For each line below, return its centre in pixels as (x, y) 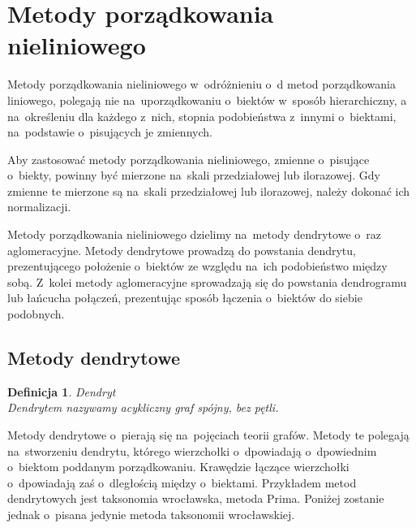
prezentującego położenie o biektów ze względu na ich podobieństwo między (197, 266)
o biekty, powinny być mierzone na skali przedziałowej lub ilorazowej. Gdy (194, 175)
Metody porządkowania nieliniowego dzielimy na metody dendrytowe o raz (194, 234)
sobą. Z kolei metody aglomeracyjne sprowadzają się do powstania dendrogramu (207, 281)
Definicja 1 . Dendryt (62, 391)
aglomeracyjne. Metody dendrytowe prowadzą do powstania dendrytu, (182, 250)
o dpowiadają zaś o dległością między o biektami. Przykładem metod (182, 482)
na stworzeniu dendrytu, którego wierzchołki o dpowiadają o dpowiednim (192, 450)
